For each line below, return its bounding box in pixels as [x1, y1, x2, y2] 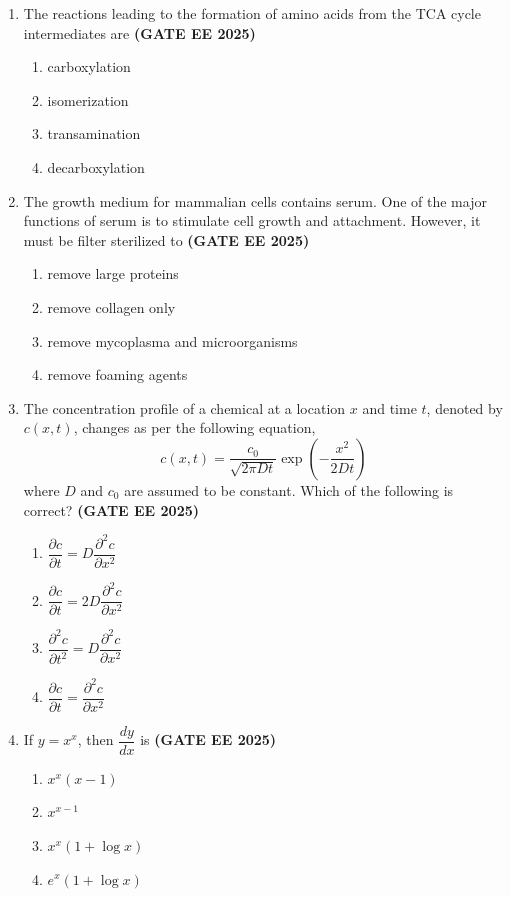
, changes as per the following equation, [73, 417, 316, 438]
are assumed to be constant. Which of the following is [124, 479, 454, 500]
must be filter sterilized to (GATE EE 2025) [23, 229, 310, 250]
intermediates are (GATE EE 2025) [23, 22, 256, 43]
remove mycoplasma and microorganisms [47, 330, 298, 351]
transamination [47, 123, 141, 144]
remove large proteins [47, 263, 179, 284]
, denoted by [426, 397, 503, 418]
